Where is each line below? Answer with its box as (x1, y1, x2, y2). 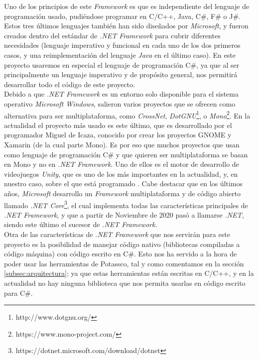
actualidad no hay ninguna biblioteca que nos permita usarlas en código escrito (4, 277, 246, 288)
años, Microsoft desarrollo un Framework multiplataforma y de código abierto (4, 188, 241, 198)
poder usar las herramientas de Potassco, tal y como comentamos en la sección (4, 258, 244, 268)
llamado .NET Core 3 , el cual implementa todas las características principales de (4, 198, 248, 210)
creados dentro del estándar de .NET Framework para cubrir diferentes (4, 30, 221, 40)
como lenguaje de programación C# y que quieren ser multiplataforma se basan (4, 149, 248, 159)
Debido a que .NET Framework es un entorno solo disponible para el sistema (4, 89, 239, 99)
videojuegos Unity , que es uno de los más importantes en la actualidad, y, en (4, 168, 238, 179)
